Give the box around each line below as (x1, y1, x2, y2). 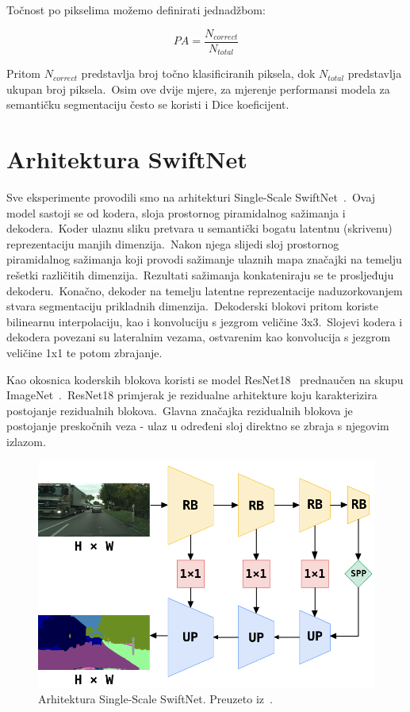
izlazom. (6, 433, 46, 449)
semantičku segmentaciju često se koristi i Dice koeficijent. (6, 96, 289, 113)
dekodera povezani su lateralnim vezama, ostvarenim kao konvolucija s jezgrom (6, 329, 391, 345)
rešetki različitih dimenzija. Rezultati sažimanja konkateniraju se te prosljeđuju (6, 266, 394, 283)
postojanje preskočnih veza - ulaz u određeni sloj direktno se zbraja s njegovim (6, 418, 389, 434)
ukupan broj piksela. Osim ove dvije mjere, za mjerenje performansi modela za (6, 80, 390, 97)
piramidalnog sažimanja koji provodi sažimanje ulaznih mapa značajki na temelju (6, 251, 402, 267)
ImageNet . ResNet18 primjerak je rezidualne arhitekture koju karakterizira (6, 387, 377, 403)
